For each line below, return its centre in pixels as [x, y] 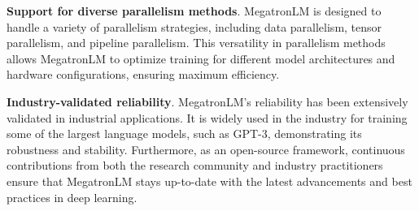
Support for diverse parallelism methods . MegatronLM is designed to [194, 11]
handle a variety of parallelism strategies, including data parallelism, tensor [194, 26]
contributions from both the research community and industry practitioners [195, 165]
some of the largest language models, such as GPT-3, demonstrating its [184, 133]
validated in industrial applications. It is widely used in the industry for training [207, 117]
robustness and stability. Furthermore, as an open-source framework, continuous [206, 149]
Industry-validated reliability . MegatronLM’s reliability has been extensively [207, 101]
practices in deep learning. [72, 197]
